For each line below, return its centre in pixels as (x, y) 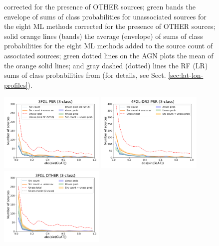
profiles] (16, 85)
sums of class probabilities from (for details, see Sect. (85, 75)
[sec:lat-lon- (186, 75)
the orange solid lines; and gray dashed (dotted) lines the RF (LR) (106, 65)
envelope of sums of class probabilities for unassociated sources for (105, 16)
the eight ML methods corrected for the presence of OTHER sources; (110, 26)
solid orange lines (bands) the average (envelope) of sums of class (104, 36)
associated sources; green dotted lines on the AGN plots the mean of (109, 55)
